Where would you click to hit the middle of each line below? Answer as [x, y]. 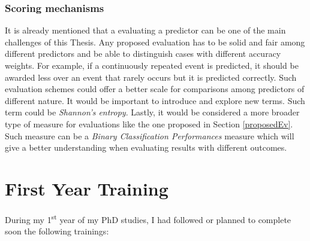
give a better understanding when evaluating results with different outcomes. [146, 147]
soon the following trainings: [57, 231]
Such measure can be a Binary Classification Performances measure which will [150, 135]
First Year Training [87, 188]
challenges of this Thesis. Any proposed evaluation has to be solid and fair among [155, 42]
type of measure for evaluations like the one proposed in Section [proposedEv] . [149, 123]
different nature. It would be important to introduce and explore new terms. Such [155, 100]
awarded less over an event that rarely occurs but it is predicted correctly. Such [151, 77]
